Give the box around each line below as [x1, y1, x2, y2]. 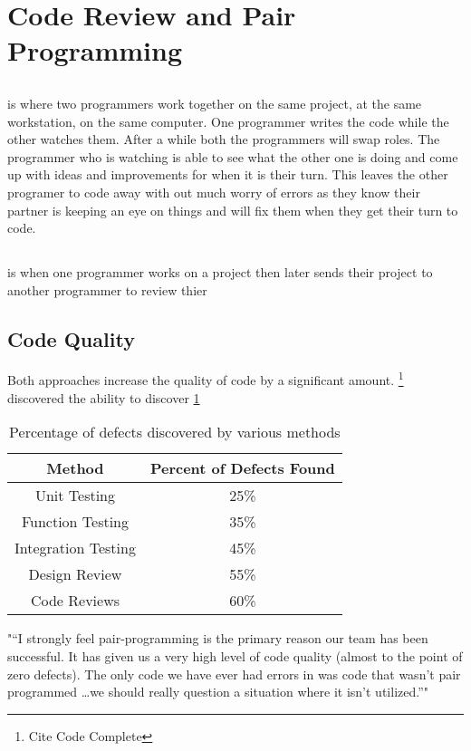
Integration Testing [14, 537, 136, 559]
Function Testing [21, 511, 130, 533]
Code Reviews [30, 590, 120, 611]
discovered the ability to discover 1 [7, 388, 200, 407]
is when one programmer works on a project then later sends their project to [7, 263, 433, 282]
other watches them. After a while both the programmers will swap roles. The [7, 130, 440, 149]
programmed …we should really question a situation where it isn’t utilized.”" [7, 682, 429, 701]
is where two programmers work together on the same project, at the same [7, 93, 422, 112]
